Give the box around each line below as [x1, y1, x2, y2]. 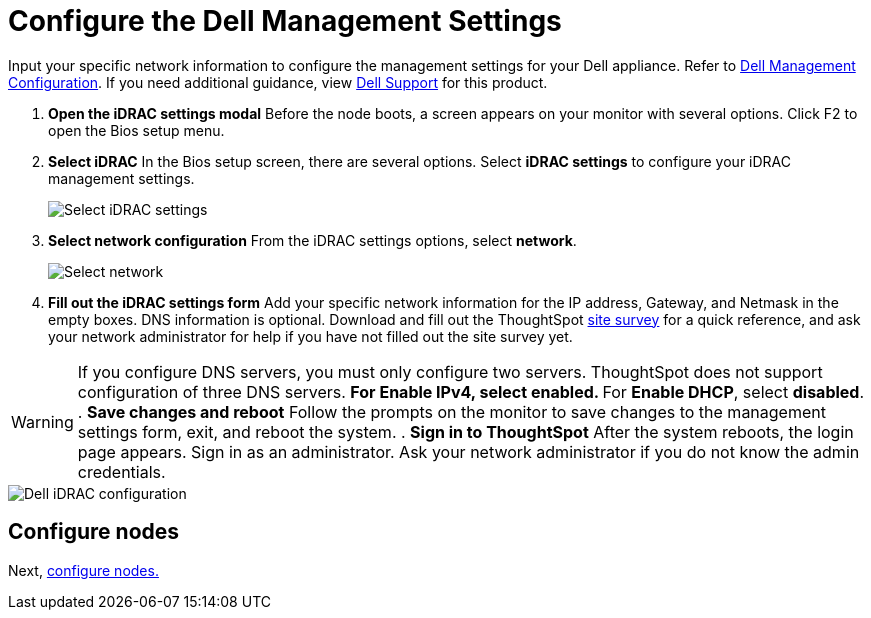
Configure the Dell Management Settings [8, 4, 562, 38]
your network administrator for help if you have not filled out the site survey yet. [48, 327, 573, 345]
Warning [11, 411, 74, 432]
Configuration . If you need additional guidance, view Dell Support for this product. [8, 73, 548, 91]
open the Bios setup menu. [48, 121, 225, 139]
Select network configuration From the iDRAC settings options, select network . [48, 231, 577, 249]
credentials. [77, 461, 166, 482]
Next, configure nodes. [8, 561, 159, 579]
